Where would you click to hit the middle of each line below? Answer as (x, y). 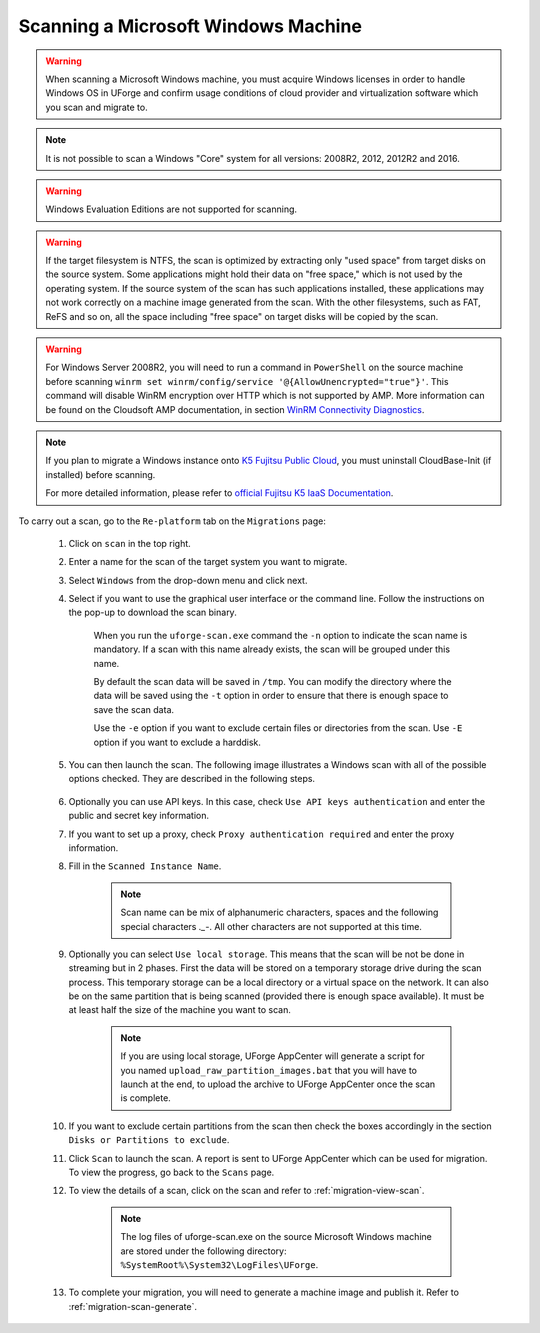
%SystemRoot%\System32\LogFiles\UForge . (219, 1264)
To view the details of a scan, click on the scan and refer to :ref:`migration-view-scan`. (246, 1191)
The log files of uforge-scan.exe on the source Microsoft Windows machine (276, 1237)
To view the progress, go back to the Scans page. (171, 1172)
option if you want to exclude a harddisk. (177, 742)
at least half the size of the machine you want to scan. (180, 1010)
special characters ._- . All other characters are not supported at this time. (271, 926)
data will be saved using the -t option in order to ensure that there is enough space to (271, 696)
